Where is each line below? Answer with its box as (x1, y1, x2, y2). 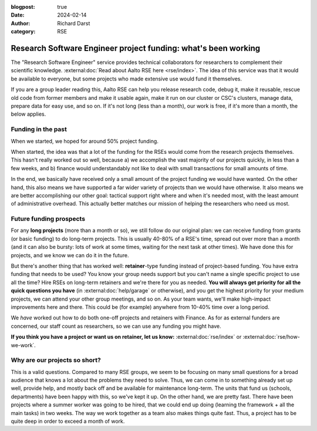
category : (11, 28, 36, 35)
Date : (11, 12, 25, 19)
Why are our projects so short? (11, 356, 101, 364)
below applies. (11, 110, 46, 117)
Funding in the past (11, 125, 68, 133)
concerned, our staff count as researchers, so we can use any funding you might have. (11, 322, 221, 329)
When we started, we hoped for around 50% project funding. (11, 137, 158, 144)
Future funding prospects (11, 215, 85, 223)
